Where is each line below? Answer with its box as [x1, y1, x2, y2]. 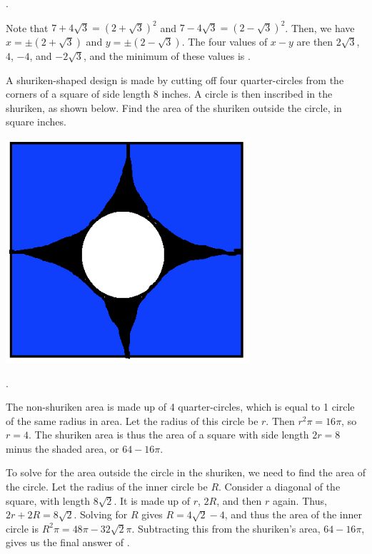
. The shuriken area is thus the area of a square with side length [28, 427, 309, 442]
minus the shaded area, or [6, 441, 119, 456]
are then [296, 34, 333, 49]
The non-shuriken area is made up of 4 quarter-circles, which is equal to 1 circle [6, 399, 355, 414]
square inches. [6, 114, 66, 129]
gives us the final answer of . [6, 535, 130, 550]
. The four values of [181, 34, 268, 49]
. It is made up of [114, 493, 191, 508]
